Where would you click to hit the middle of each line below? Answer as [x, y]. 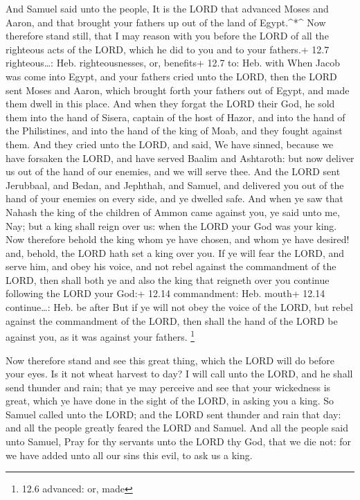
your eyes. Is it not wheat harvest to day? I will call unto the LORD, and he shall [179, 374]
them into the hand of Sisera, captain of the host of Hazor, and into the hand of [175, 117]
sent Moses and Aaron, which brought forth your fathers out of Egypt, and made [178, 90]
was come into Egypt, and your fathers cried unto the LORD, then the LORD [171, 76]
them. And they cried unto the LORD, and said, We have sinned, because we [170, 144]
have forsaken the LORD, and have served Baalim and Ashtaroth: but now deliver [180, 158]
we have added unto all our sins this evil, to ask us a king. [129, 455]
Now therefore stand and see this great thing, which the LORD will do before [170, 360]
